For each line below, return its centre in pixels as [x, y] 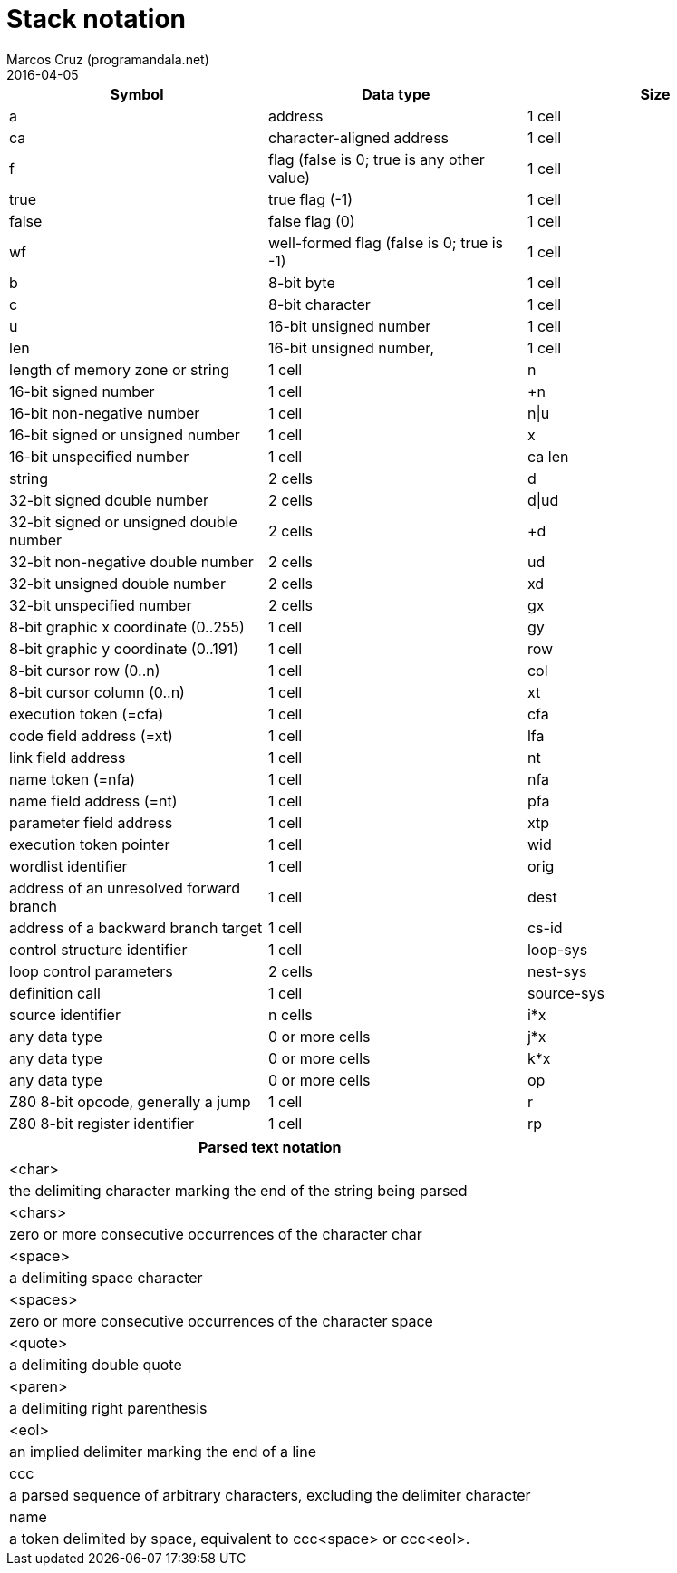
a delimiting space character [106, 1277]
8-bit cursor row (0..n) [85, 670]
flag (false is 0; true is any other [376, 159]
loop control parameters [91, 971]
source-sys [566, 993]
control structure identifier [98, 949]
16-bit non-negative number [105, 413]
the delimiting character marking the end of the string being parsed [238, 1190]
